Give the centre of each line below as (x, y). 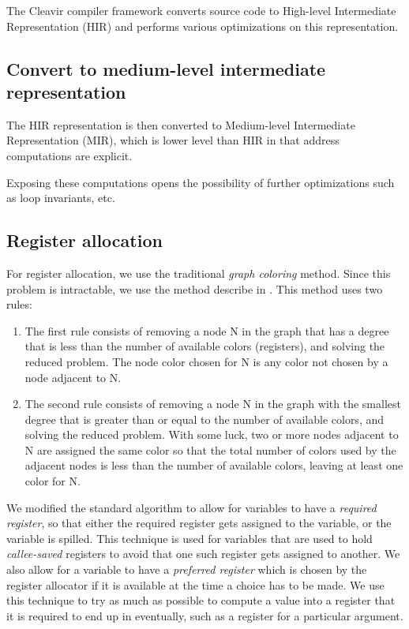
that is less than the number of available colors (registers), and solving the (205, 346)
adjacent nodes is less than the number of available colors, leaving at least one (214, 465)
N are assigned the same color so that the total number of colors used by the (210, 449)
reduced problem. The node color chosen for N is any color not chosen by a (206, 361)
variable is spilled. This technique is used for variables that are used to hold (189, 538)
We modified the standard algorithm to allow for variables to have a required (191, 507)
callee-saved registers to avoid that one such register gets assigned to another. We (203, 554)
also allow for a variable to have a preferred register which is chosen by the (187, 569)
